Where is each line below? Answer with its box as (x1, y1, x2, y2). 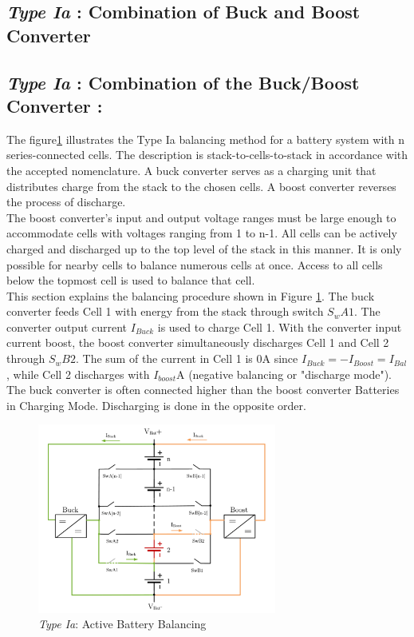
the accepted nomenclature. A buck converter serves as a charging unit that (6, 161, 377, 178)
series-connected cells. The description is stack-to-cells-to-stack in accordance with (6, 146, 408, 163)
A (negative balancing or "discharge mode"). (175, 365, 392, 382)
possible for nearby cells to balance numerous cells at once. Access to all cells (6, 256, 383, 273)
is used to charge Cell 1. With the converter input (157, 318, 402, 335)
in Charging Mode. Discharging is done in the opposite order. (6, 396, 306, 413)
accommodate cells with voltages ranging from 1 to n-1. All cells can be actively (6, 225, 397, 241)
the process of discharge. (6, 193, 126, 210)
